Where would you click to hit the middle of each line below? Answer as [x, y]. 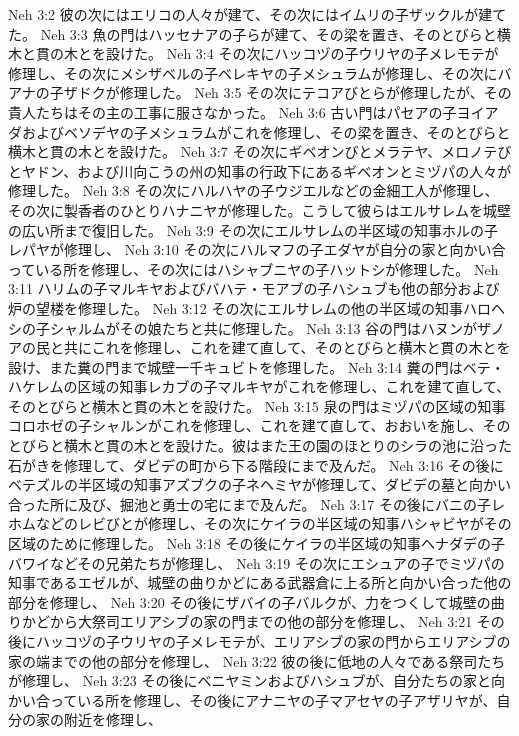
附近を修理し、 [112, 719]
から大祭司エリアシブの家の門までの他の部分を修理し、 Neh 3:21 [261, 621]
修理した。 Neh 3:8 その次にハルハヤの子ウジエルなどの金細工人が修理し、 [253, 190]
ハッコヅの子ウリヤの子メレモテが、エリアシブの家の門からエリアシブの [273, 641]
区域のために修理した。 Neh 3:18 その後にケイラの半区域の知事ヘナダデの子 [257, 543]
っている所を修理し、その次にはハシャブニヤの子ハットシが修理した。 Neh [253, 268]
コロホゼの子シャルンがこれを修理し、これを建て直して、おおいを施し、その [259, 425]
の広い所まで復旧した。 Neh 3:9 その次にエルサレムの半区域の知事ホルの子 [253, 229]
